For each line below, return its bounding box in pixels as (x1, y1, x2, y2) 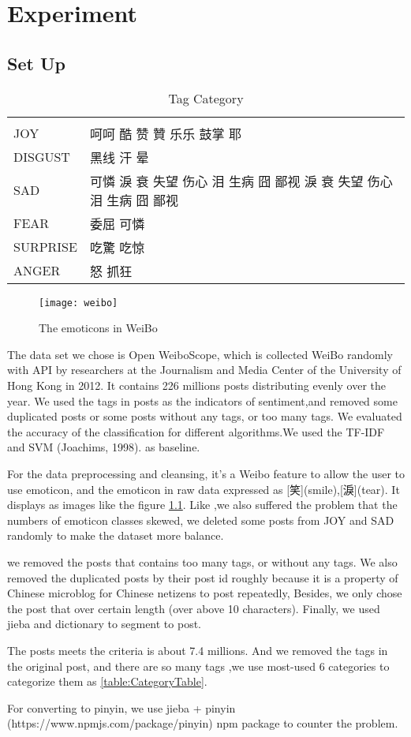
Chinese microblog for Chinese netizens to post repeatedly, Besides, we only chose (7, 585, 402, 601)
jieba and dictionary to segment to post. (7, 615, 201, 632)
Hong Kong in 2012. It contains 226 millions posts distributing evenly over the (7, 377, 386, 394)
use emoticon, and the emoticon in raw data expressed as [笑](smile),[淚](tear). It (7, 481, 400, 497)
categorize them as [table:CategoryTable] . (7, 673, 207, 690)
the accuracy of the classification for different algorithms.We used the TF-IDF (7, 423, 385, 440)
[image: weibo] (39, 297, 118, 309)
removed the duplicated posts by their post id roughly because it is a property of (7, 569, 398, 585)
